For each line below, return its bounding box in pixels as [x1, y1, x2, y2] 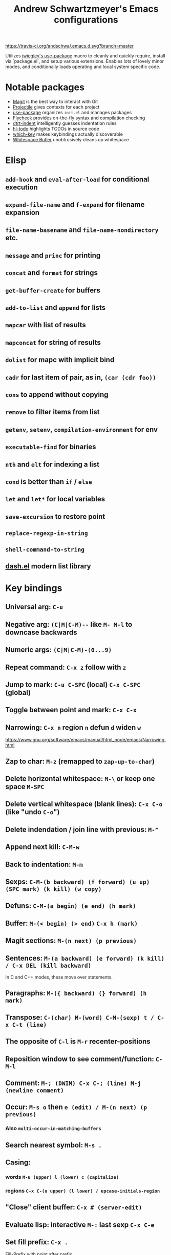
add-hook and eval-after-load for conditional [5, 175, 149, 183]
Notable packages [5, 81, 84, 93]
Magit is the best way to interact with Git [12, 98, 98, 105]
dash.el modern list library [5, 562, 91, 570]
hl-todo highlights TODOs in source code [12, 126, 99, 132]
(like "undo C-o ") [5, 807, 60, 817]
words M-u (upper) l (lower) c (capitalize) [5, 1173, 119, 1180]
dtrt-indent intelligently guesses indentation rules [12, 120, 117, 126]
